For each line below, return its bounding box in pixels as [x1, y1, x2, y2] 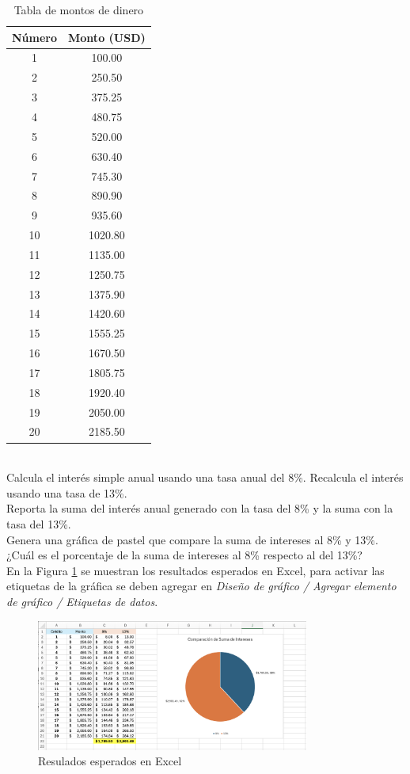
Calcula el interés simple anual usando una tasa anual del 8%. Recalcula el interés [6, 469, 404, 486]
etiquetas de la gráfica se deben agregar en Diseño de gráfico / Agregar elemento [6, 578, 397, 594]
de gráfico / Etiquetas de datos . [6, 593, 158, 609]
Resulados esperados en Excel [38, 753, 182, 769]
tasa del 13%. [6, 515, 71, 532]
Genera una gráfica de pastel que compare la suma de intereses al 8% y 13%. [6, 531, 378, 547]
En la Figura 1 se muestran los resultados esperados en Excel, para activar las [6, 562, 385, 578]
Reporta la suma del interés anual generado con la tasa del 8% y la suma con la [6, 500, 393, 517]
